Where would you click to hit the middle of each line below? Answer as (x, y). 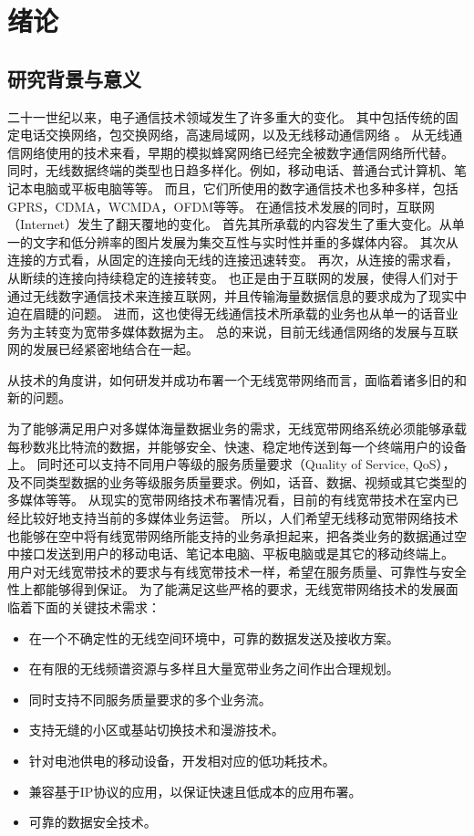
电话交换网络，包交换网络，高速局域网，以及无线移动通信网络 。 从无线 (235, 135)
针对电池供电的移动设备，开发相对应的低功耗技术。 (182, 760)
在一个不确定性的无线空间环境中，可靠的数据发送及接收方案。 (214, 637)
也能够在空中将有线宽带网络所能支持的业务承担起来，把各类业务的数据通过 (231, 535)
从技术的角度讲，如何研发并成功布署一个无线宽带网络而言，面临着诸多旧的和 (237, 379)
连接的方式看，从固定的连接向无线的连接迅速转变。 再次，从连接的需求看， (233, 260)
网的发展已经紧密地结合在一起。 (103, 349)
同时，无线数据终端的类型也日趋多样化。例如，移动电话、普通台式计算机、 (231, 170)
